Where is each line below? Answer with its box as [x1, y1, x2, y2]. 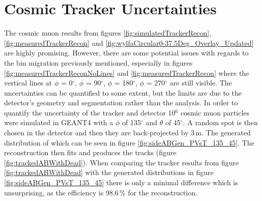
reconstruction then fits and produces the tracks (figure [4, 147, 177, 158]
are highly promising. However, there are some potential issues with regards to [4, 47, 249, 58]
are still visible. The [169, 77, 232, 88]
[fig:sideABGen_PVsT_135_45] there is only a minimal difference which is [4, 177, 238, 188]
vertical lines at [4, 77, 52, 88]
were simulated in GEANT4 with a [4, 117, 113, 128]
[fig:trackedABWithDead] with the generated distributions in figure [4, 167, 214, 178]
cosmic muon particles [180, 107, 250, 118]
